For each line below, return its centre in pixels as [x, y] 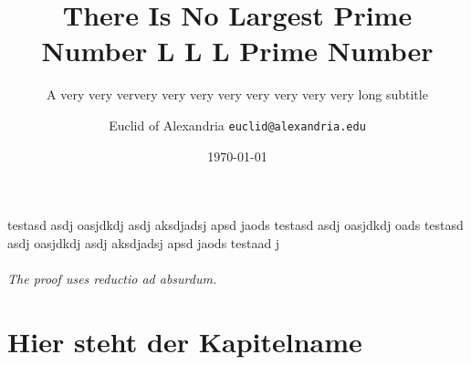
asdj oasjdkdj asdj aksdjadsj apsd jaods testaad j [144, 242]
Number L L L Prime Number [237, 51]
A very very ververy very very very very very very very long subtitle [237, 94]
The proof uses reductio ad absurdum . [112, 278]
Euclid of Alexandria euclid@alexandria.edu [237, 125]
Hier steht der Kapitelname [185, 341]
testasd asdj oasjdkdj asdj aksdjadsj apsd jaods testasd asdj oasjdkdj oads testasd [235, 225]
